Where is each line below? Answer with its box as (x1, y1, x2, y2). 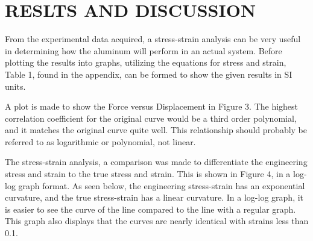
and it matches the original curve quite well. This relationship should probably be (5, 124, 308, 136)
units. (5, 80, 26, 92)
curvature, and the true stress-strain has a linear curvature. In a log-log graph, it (5, 191, 304, 204)
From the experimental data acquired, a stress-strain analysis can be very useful (5, 33, 301, 45)
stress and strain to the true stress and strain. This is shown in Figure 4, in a (5, 167, 291, 180)
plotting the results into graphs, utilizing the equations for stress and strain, (5, 56, 286, 69)
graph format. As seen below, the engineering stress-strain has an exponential (18, 179, 305, 192)
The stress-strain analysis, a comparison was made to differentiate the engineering (5, 155, 308, 168)
